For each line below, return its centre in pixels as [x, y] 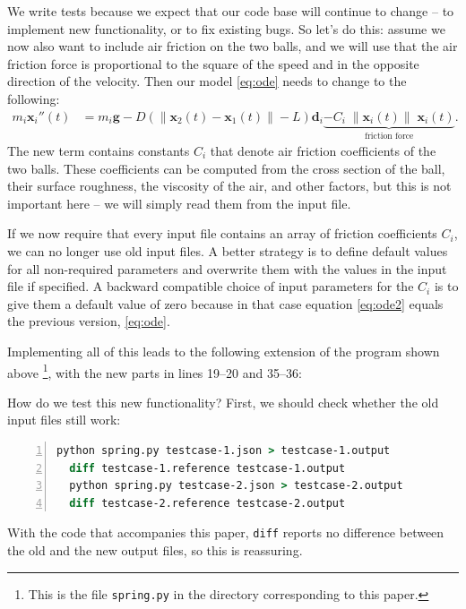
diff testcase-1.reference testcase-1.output [207, 468]
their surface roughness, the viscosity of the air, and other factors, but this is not [229, 186]
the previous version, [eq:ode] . [89, 321]
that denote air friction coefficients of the [323, 151]
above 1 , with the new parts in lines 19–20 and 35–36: [155, 371]
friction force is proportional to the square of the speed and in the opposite [213, 63]
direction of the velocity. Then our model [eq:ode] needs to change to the [207, 81]
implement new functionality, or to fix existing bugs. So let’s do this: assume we [226, 28]
